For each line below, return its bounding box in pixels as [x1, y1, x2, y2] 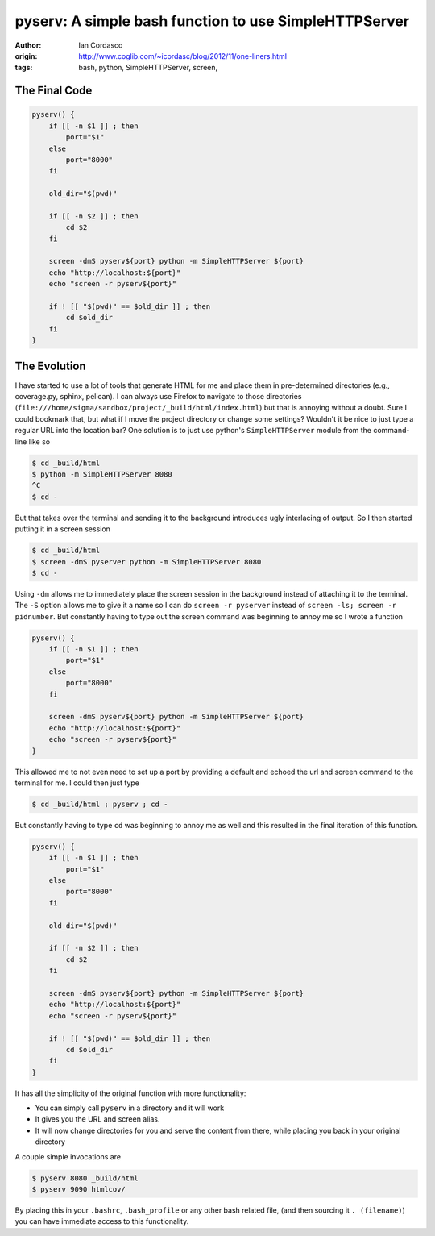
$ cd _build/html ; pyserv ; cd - [31, 799, 168, 809]
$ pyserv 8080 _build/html [31, 1173, 139, 1183]
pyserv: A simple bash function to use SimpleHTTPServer [14, 12, 410, 30]
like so [28, 436, 51, 447]
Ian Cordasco [78, 40, 123, 50]
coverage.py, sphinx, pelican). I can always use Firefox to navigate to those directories [14, 392, 302, 402]
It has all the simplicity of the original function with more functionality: [14, 1088, 246, 1098]
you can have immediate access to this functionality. [14, 1217, 189, 1226]
